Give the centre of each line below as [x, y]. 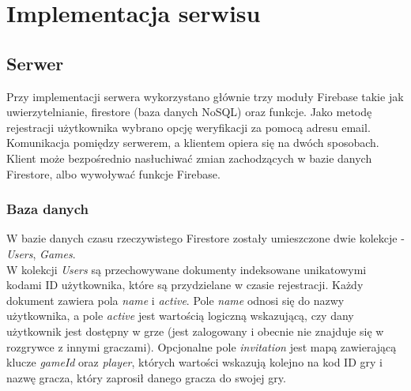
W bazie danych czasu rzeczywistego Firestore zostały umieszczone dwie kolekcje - [205, 238]
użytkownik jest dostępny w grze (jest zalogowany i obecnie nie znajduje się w [195, 331]
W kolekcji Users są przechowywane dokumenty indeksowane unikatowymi [187, 269]
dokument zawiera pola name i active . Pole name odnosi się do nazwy [175, 300]
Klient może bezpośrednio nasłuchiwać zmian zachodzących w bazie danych [189, 158]
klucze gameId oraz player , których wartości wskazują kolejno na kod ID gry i [194, 362]
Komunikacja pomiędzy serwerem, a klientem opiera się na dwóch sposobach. [193, 143]
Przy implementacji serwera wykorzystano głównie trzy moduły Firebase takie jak [205, 96]
